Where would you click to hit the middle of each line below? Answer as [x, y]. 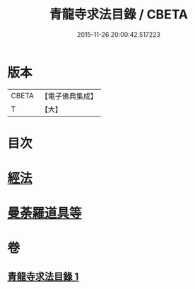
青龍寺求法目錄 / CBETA [119, 14]
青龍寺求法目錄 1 [43, 276]
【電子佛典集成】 [69, 96]
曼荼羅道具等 [45, 213]
